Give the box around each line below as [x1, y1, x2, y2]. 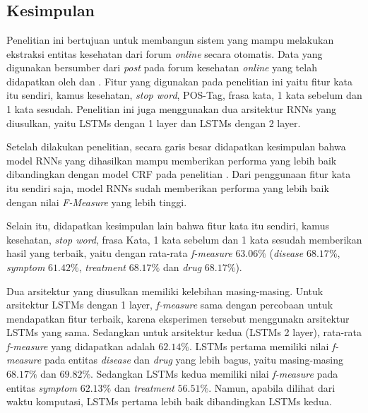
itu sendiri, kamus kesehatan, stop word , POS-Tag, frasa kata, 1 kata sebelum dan [6, 88, 362, 102]
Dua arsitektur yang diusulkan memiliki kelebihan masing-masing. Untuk [6, 283, 324, 298]
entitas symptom [6, 380, 77, 395]
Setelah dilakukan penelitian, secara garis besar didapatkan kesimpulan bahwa [6, 139, 346, 154]
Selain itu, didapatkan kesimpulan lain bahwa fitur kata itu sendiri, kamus [6, 218, 329, 233]
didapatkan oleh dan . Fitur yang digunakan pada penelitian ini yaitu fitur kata [6, 73, 353, 88]
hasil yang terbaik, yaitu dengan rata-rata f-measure [6, 246, 232, 261]
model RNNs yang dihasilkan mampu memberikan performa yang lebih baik [6, 152, 337, 167]
